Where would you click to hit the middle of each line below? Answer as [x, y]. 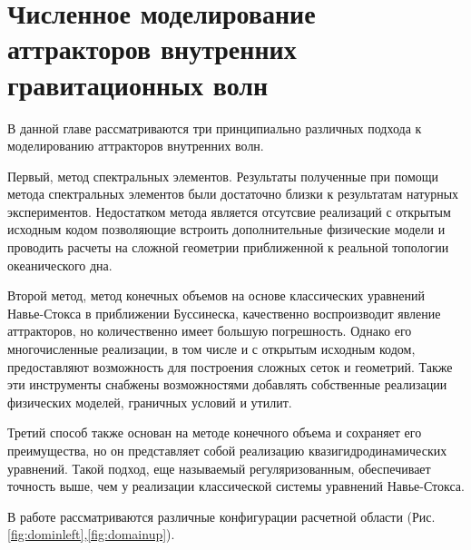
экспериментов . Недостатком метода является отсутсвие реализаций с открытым [229, 211]
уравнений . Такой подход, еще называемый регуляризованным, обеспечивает [219, 468]
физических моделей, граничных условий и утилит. [150, 402]
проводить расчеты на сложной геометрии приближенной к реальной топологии [228, 247]
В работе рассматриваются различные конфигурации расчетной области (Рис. [221, 516]
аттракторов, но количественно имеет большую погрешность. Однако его [210, 331]
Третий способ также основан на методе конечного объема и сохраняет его [215, 432]
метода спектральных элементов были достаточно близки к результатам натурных [233, 194]
